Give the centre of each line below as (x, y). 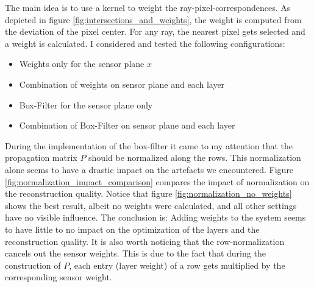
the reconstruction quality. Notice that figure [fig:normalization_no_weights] (148, 193)
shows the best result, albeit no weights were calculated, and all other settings (151, 205)
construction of (33, 265)
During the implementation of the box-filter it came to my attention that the (149, 145)
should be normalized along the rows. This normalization (195, 158)
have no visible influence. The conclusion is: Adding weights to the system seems (155, 217)
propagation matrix (41, 158)
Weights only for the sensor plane (82, 64)
